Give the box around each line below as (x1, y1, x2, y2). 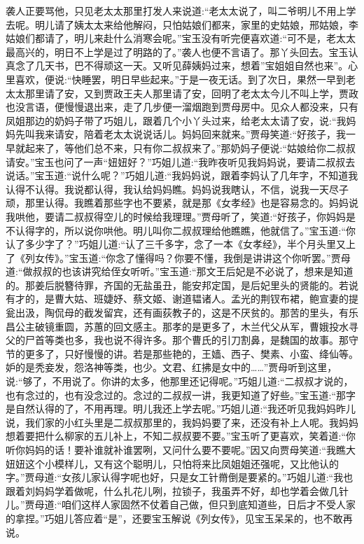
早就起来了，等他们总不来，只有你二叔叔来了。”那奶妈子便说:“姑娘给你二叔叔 (6, 140, 356, 155)
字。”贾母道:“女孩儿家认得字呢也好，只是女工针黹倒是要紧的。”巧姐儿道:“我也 (6, 470, 353, 484)
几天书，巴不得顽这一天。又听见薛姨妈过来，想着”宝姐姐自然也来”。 (34, 58, 349, 73)
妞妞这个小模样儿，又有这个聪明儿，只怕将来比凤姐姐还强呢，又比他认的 (6, 456, 339, 470)
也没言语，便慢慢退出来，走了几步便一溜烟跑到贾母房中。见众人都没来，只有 (6, 99, 358, 114)
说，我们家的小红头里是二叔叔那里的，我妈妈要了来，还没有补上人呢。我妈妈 (6, 414, 358, 429)
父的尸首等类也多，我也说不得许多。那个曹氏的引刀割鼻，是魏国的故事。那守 (6, 333, 358, 347)
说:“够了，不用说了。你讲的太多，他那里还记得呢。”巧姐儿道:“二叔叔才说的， (6, 374, 353, 389)
